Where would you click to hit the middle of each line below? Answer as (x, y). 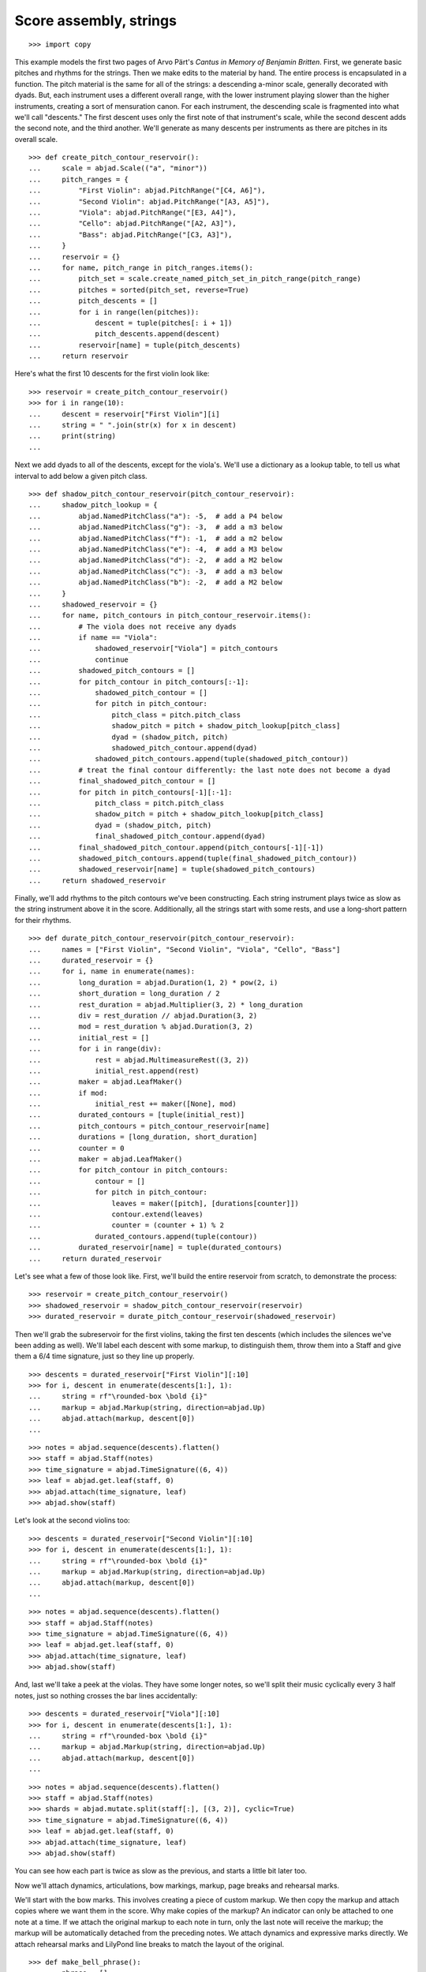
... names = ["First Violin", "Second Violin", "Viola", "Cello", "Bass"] (185, 949)
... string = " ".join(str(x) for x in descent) (133, 425)
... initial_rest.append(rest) (114, 1070)
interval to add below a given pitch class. (81, 476)
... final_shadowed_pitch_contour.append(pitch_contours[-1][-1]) (176, 847)
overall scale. (36, 139)
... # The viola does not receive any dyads (133, 626)
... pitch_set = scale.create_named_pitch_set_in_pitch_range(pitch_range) (195, 279)
